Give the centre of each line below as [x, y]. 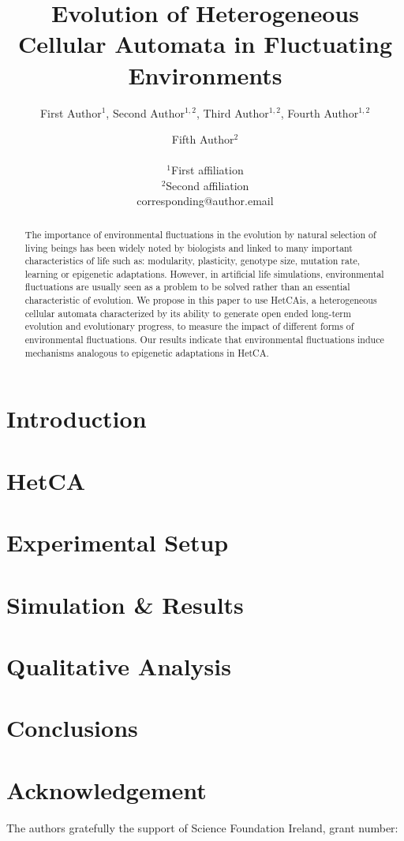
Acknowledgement [107, 789]
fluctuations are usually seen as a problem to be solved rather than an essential [187, 287]
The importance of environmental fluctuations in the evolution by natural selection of [200, 234]
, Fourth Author [320, 112]
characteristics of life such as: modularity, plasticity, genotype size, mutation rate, [193, 261]
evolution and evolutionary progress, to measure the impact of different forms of [189, 326]
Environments [205, 75]
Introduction [77, 419]
